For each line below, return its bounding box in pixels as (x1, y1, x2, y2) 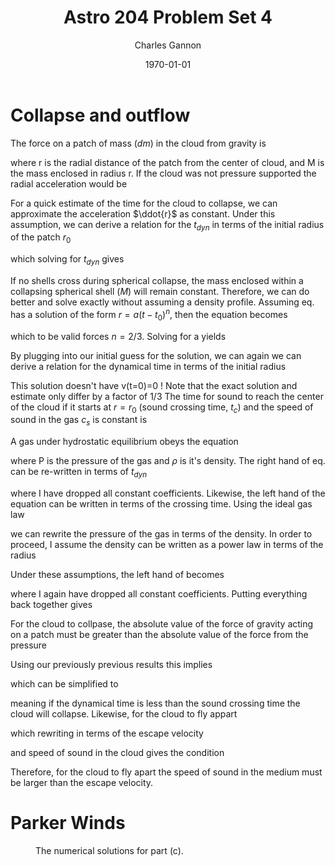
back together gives (10, 598, 93, 610)
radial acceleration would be (10, 177, 128, 190)
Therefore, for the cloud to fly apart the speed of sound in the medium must (10, 766, 323, 778)
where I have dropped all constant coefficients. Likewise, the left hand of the (10, 487, 326, 499)
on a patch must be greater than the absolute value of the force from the (10, 628, 309, 640)
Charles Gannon (134, 39, 202, 51)
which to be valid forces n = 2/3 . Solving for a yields (10, 330, 227, 342)
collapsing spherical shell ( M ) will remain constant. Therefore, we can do (10, 286, 310, 298)
